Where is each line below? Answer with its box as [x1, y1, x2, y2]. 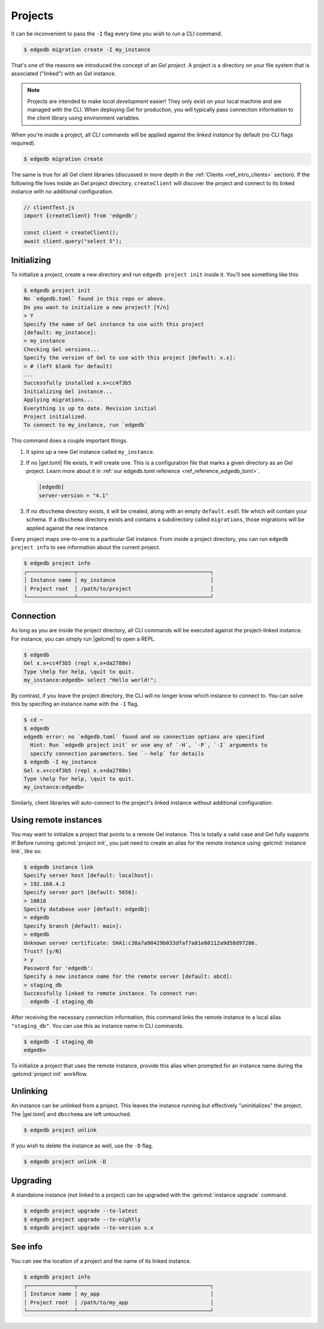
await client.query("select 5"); [23, 237, 122, 245]
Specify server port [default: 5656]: [23, 889, 138, 896]
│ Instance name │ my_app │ [23, 1291, 214, 1298]
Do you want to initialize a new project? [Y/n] [23, 304, 170, 311]
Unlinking [11, 1086, 48, 1096]
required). [11, 139, 36, 147]
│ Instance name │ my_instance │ [23, 577, 214, 584]
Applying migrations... [23, 397, 94, 403]
